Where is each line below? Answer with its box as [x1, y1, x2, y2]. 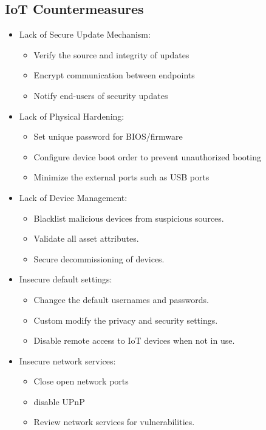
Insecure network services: [19, 354, 116, 367]
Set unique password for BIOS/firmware [33, 130, 183, 143]
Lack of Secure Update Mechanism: [19, 28, 151, 41]
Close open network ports [33, 375, 129, 387]
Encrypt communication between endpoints [33, 69, 195, 81]
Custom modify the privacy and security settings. [33, 313, 218, 326]
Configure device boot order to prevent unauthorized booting [33, 150, 261, 163]
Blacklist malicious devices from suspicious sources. [33, 211, 224, 224]
